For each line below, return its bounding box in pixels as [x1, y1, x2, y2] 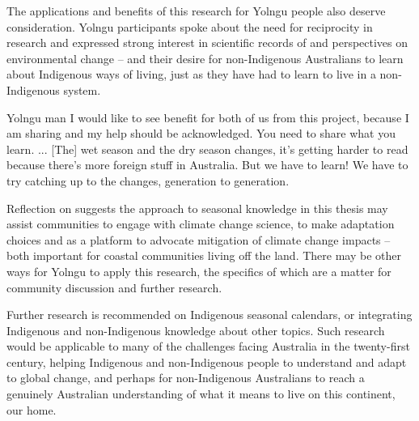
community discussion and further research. [6, 279, 222, 296]
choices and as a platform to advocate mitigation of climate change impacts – [6, 231, 391, 248]
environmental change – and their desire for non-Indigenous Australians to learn [6, 49, 404, 66]
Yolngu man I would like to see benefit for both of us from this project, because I [6, 108, 409, 125]
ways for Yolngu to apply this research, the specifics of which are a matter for [6, 262, 391, 279]
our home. [6, 401, 57, 418]
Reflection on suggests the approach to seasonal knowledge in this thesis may [6, 199, 388, 216]
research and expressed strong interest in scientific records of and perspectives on [6, 34, 408, 51]
